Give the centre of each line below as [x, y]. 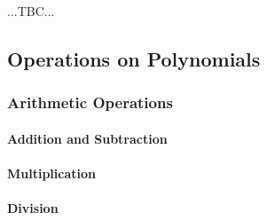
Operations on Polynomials [134, 58]
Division [33, 208]
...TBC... [31, 11]
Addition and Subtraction [87, 138]
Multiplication [52, 173]
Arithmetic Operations [90, 102]
